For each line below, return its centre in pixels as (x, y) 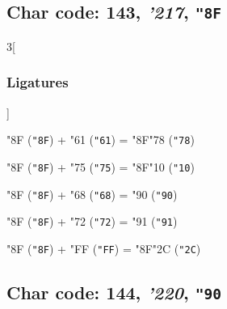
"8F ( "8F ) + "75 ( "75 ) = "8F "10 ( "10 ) (101, 166)
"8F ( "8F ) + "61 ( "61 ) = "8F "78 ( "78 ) (101, 140)
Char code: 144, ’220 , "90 (114, 292)
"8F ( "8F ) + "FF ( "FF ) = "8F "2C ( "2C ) (104, 248)
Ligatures (38, 82)
